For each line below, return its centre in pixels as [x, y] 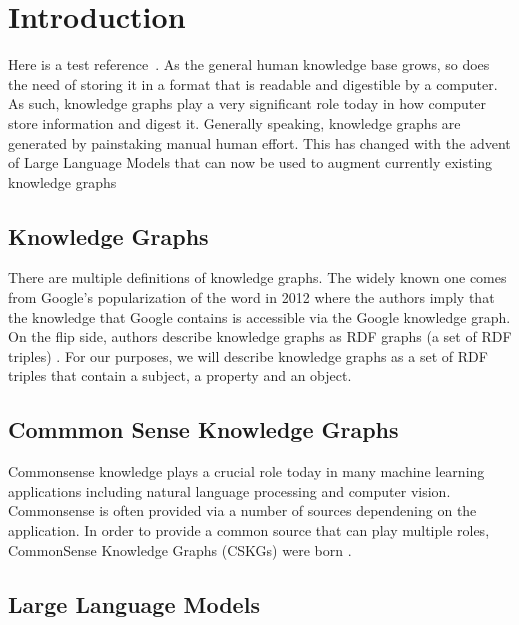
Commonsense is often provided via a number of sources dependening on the [242, 510]
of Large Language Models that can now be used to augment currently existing [250, 162]
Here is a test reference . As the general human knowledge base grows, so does [249, 64]
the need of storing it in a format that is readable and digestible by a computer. [253, 83]
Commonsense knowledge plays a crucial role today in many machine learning [246, 471]
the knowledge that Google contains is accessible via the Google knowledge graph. [259, 316]
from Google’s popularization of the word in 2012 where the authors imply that [251, 297]
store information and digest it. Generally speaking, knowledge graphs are [234, 122]
